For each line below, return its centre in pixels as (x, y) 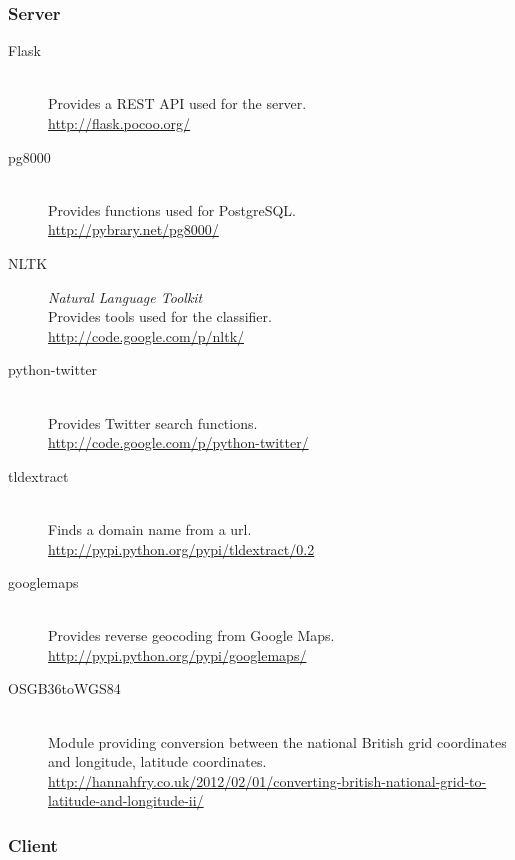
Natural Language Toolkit (125, 296)
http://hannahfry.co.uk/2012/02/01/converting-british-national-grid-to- (267, 780)
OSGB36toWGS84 (64, 688)
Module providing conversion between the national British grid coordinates (277, 741)
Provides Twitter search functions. (153, 422)
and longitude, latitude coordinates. (157, 761)
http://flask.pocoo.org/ (119, 123)
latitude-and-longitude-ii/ (126, 800)
